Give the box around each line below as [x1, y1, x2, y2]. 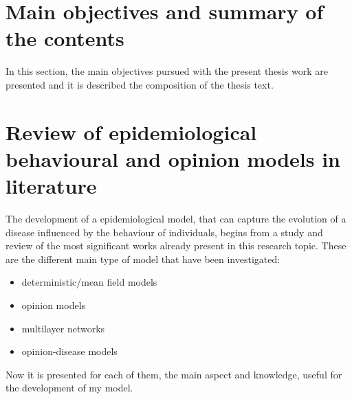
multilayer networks [21, 321, 105, 335]
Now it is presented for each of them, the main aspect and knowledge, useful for [5, 367, 342, 381]
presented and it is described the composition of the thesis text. [5, 77, 274, 91]
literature [5, 172, 97, 200]
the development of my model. [5, 380, 133, 395]
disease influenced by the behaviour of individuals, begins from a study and [5, 225, 323, 239]
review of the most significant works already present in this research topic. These [5, 238, 346, 253]
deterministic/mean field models [21, 275, 157, 289]
